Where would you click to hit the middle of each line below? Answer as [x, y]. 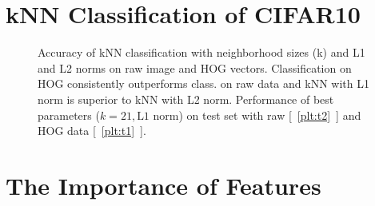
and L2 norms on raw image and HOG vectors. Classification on [195, 67]
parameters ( [69, 115]
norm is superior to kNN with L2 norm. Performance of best [186, 99]
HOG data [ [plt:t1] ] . [92, 131]
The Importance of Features [164, 185]
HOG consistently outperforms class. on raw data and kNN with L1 [203, 83]
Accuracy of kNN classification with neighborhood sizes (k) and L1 [201, 52]
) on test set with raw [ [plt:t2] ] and [270, 115]
